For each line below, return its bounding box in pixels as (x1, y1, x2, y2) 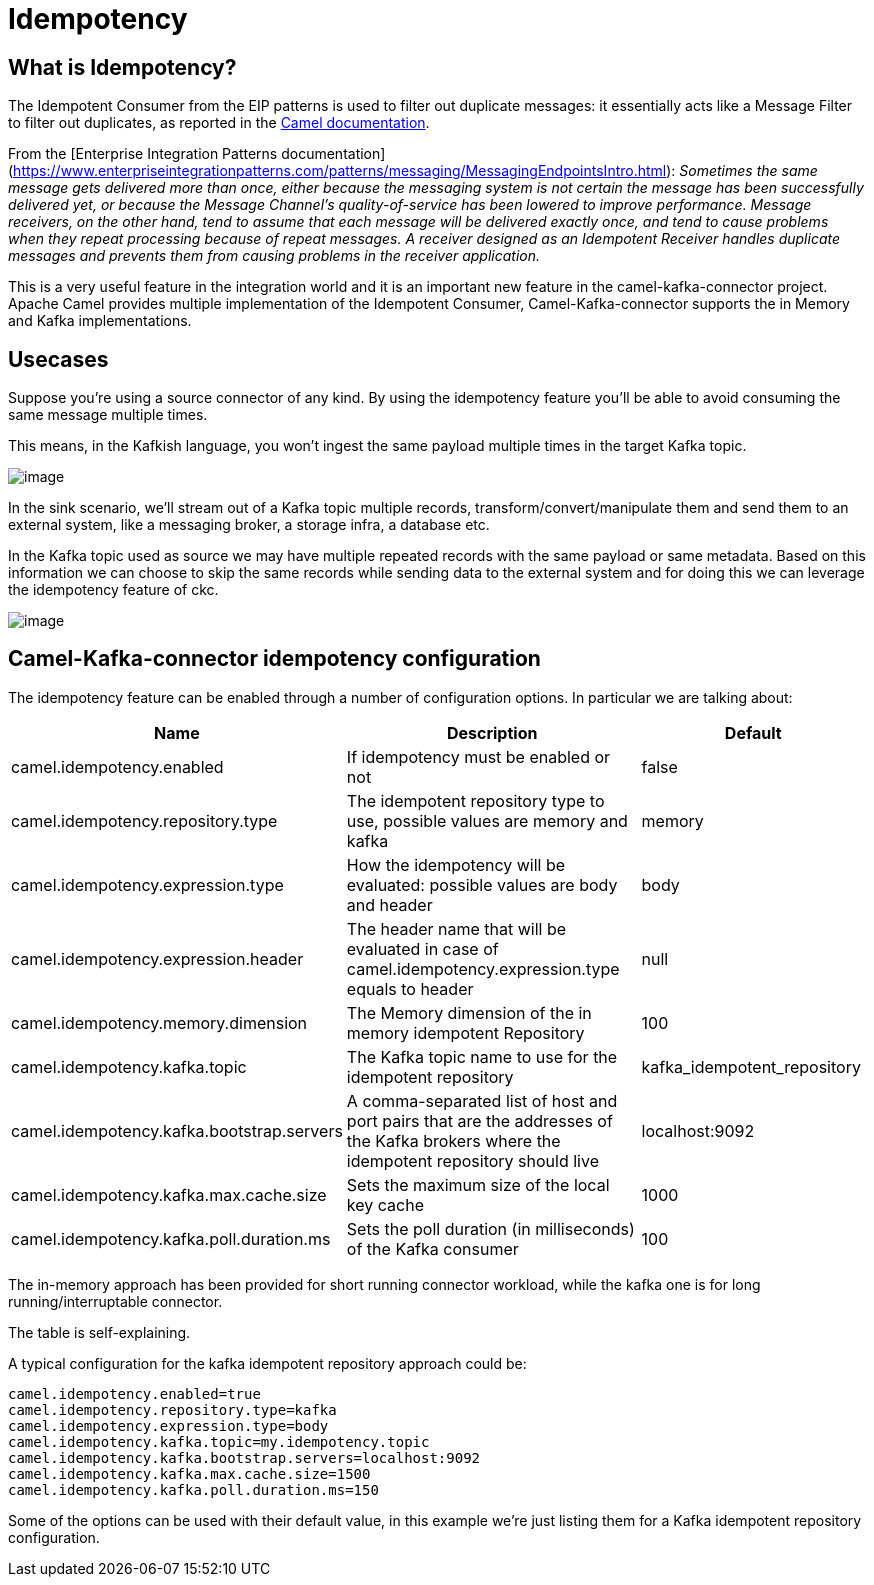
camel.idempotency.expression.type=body (8, 1417, 329, 1434)
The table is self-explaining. (8, 1323, 191, 1341)
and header (346, 894, 433, 915)
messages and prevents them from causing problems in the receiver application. (8, 247, 541, 265)
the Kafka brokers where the (346, 1130, 561, 1151)
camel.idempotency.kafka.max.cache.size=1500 (8, 1465, 371, 1482)
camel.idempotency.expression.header (11, 948, 304, 969)
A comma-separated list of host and (346, 1090, 618, 1111)
